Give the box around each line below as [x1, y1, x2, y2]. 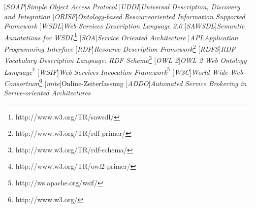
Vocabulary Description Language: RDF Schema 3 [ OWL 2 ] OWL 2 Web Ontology [4, 54, 247, 65]
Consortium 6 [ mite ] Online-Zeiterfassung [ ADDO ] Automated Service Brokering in [4, 76, 247, 88]
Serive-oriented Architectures [4, 88, 91, 98]
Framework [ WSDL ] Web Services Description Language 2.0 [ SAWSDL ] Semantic [4, 21, 245, 31]
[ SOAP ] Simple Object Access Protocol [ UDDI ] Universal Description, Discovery [4, 1, 240, 11]
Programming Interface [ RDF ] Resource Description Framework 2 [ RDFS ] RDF [4, 42, 236, 54]
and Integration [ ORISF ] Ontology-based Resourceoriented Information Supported [4, 11, 245, 21]
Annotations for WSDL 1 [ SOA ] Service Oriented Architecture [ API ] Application [4, 30, 238, 42]
